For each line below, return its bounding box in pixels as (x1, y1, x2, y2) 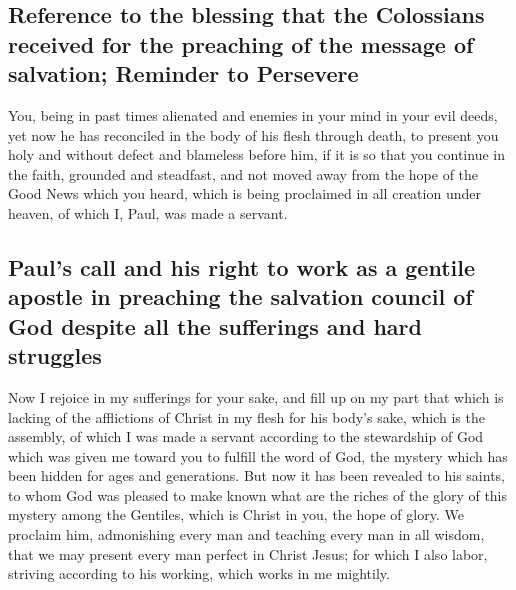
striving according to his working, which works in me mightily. (8, 563, 390, 584)
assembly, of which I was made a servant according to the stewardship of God (8, 426, 484, 447)
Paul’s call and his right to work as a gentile (8, 251, 476, 282)
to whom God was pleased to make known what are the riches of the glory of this (8, 484, 508, 505)
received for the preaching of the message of (8, 28, 474, 59)
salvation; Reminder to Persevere (8, 58, 359, 89)
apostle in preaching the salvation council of (8, 281, 473, 312)
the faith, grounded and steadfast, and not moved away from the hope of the (8, 163, 479, 184)
